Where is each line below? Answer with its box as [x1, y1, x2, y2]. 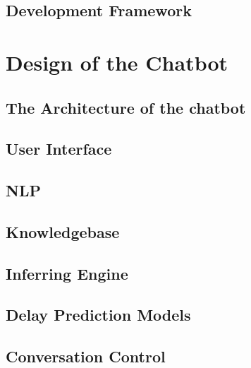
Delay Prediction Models [6, 304, 191, 326]
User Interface [6, 138, 112, 160]
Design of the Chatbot [6, 47, 228, 76]
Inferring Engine [6, 262, 128, 284]
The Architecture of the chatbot [6, 96, 246, 118]
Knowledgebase [6, 220, 120, 242]
